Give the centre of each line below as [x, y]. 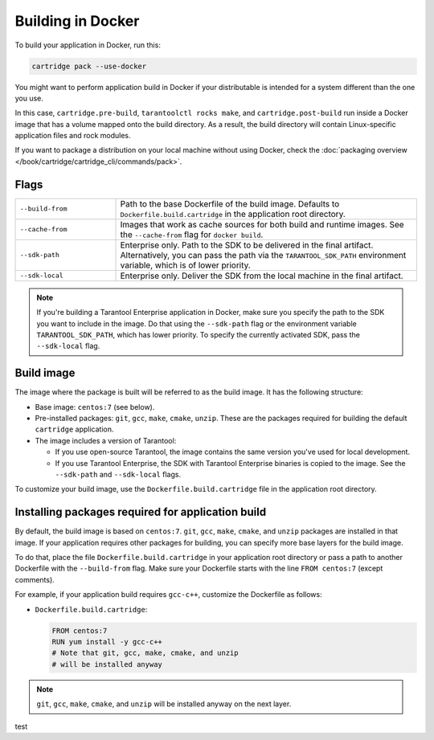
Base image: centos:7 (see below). [95, 407]
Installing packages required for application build [141, 512]
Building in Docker [77, 21]
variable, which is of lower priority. [185, 265]
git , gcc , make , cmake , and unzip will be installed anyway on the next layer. [164, 704]
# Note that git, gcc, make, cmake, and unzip [145, 653]
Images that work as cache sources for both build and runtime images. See [262, 224]
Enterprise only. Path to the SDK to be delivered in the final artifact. [247, 245]
